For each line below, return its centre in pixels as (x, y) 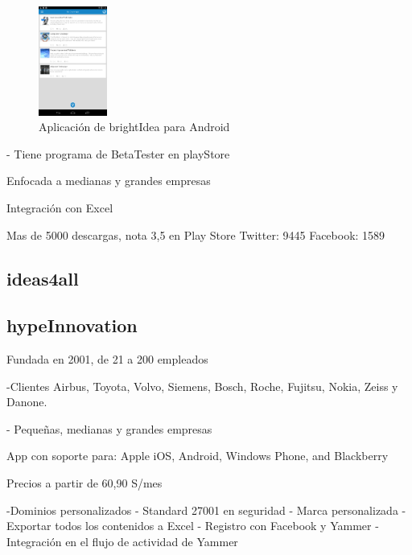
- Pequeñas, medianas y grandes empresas (109, 428)
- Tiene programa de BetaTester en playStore (118, 153)
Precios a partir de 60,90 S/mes (84, 483)
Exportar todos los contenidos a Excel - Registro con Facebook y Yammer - (193, 526)
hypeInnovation (72, 325)
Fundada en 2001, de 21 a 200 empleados (107, 359)
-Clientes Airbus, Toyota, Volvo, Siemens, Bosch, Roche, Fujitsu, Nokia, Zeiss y (202, 386)
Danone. (27, 402)
